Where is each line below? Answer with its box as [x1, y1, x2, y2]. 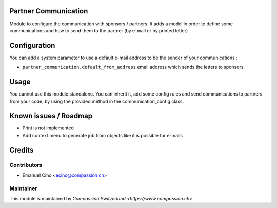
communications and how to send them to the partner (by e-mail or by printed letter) [9, 27, 188, 33]
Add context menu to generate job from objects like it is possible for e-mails [22, 132, 183, 138]
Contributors [9, 161, 43, 168]
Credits [9, 145, 34, 154]
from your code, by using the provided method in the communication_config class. [9, 98, 184, 104]
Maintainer [9, 185, 37, 192]
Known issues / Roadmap [9, 111, 92, 120]
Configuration [9, 41, 55, 50]
